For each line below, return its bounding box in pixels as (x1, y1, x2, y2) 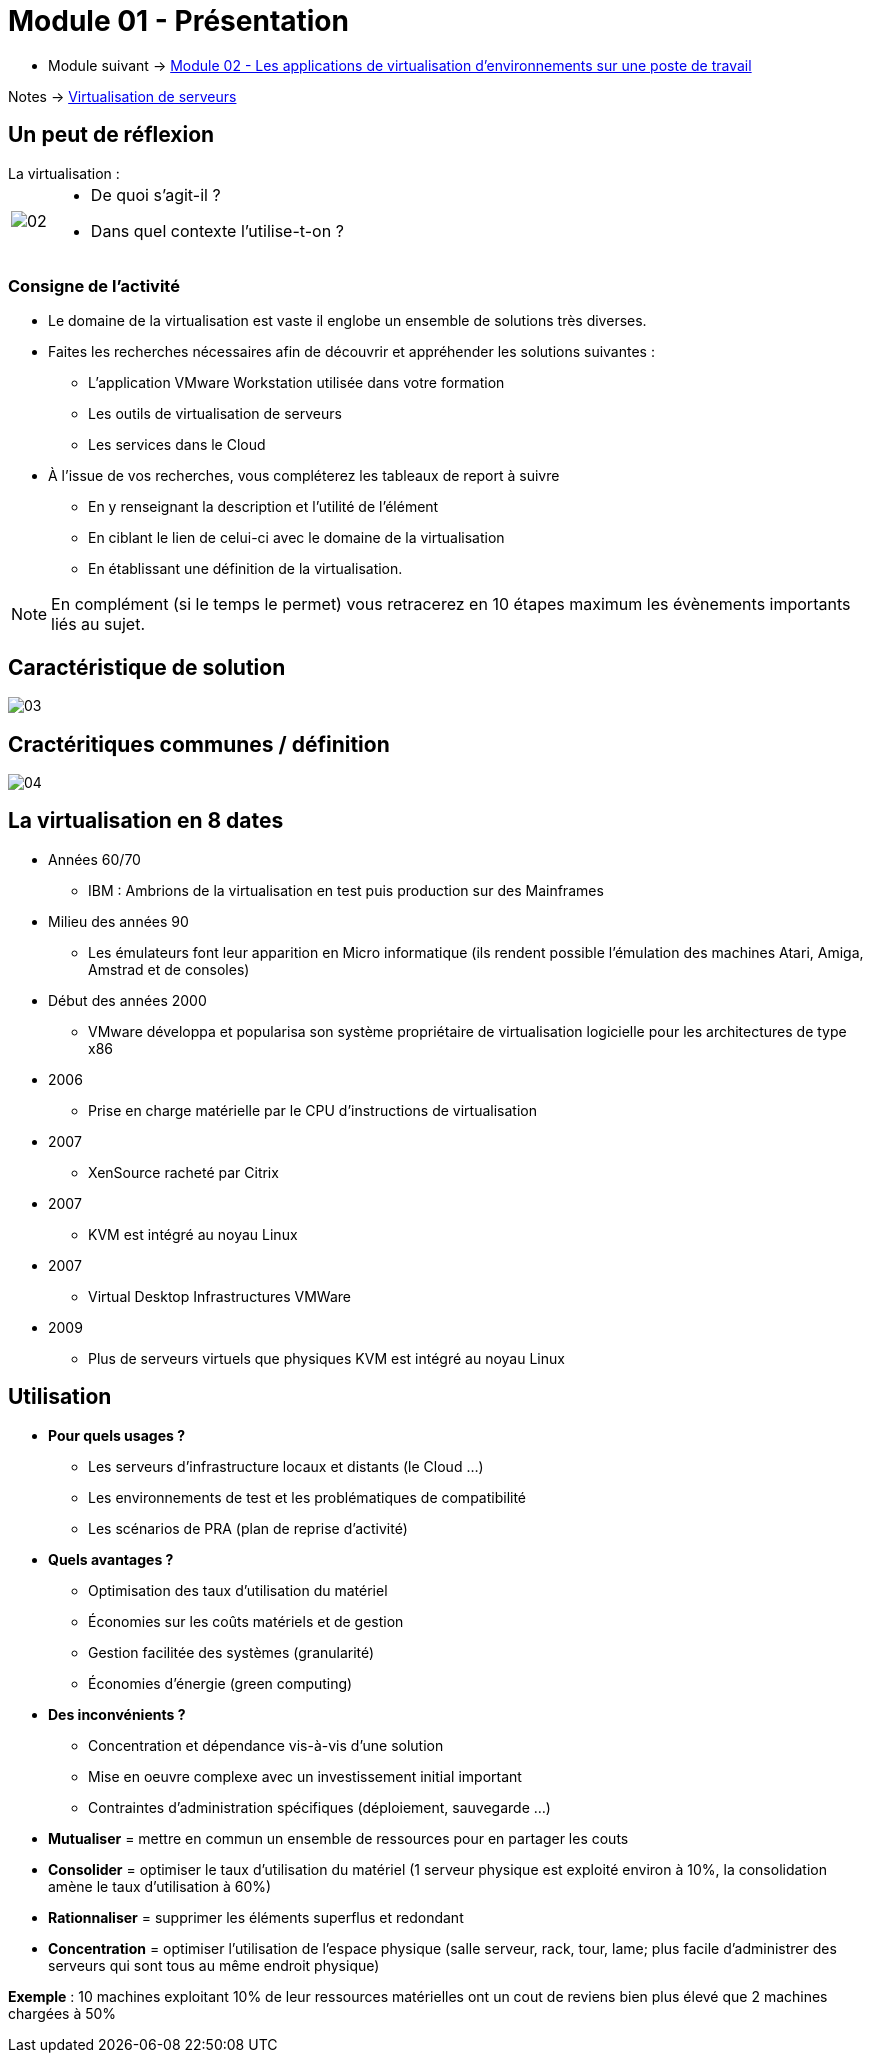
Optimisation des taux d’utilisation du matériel (88, 1581, 388, 1599)
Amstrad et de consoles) (88, 960, 250, 978)
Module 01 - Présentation (8, 4, 349, 38)
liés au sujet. (51, 614, 145, 635)
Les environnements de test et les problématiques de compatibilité (88, 1488, 527, 1506)
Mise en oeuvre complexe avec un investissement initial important (88, 1767, 522, 1785)
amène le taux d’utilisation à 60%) (48, 1877, 272, 1895)
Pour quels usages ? (48, 1426, 185, 1444)
